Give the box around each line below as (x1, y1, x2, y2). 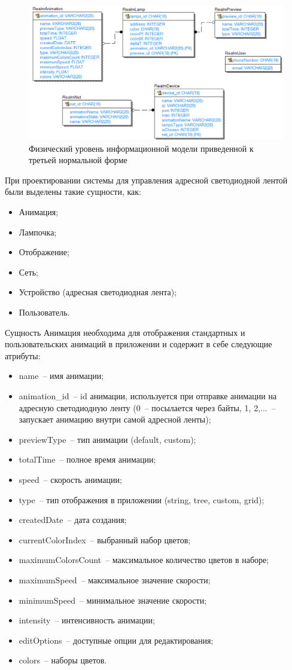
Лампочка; (19, 225, 57, 238)
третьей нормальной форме (29, 154, 127, 166)
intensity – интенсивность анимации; (19, 614, 155, 626)
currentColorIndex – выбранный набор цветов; (19, 533, 191, 546)
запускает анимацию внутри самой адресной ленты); (19, 413, 211, 426)
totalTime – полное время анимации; (19, 453, 156, 466)
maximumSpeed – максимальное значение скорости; (19, 573, 211, 586)
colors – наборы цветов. (19, 654, 107, 666)
